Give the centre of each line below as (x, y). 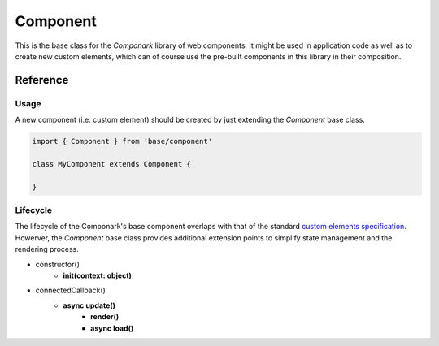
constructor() (58, 264)
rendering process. (47, 249)
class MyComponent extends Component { (111, 164)
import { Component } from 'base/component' (122, 141)
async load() (112, 328)
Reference (42, 80)
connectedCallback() (70, 290)
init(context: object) (97, 275)
